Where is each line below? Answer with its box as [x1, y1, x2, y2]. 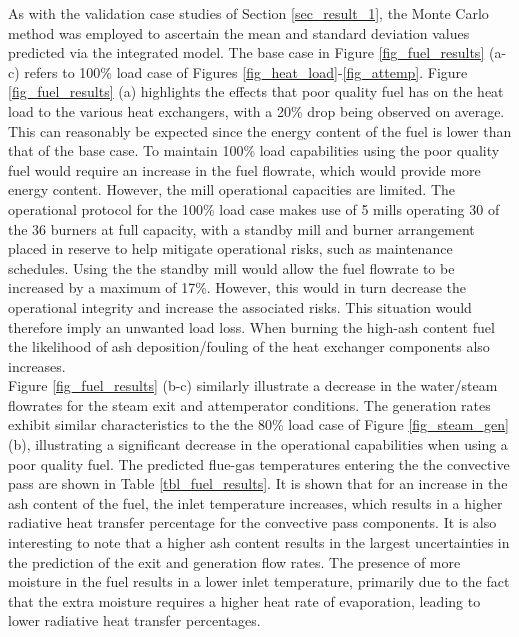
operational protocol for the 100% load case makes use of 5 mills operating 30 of [8, 198, 500, 219]
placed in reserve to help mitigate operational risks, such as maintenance [8, 238, 453, 259]
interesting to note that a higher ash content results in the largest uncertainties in [8, 532, 510, 553]
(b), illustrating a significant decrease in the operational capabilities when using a [8, 434, 508, 455]
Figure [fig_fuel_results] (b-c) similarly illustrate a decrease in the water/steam [8, 375, 498, 396]
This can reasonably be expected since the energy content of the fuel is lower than [8, 120, 512, 141]
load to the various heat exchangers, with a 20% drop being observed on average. [8, 100, 505, 121]
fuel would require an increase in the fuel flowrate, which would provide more [8, 159, 481, 180]
